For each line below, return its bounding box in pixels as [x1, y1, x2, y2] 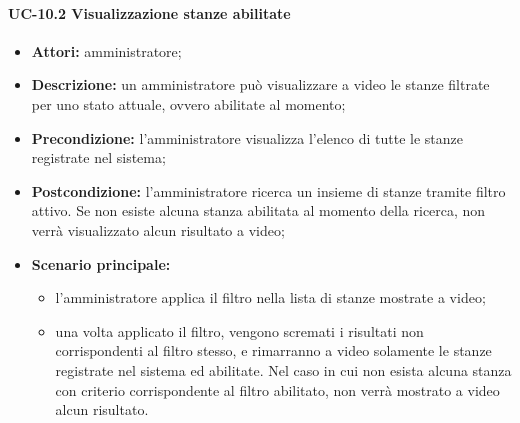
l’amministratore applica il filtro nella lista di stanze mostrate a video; [55, 287, 486, 308]
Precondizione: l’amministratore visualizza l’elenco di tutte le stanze [31, 127, 463, 148]
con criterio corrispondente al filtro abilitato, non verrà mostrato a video [55, 379, 500, 400]
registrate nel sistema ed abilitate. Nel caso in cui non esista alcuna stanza [55, 359, 512, 380]
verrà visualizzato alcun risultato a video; [31, 219, 285, 240]
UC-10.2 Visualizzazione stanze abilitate [8, 2, 291, 23]
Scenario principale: [31, 253, 171, 274]
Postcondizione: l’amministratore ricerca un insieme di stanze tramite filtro [31, 180, 506, 201]
